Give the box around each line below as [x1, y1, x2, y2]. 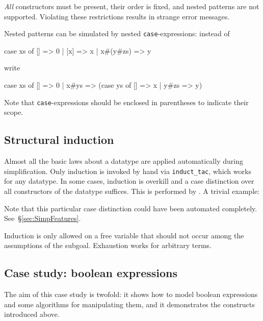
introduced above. [4, 309, 60, 319]
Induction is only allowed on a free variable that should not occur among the [4, 230, 244, 240]
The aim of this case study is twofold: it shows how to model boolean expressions [4, 289, 258, 300]
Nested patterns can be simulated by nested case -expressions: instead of [4, 28, 230, 39]
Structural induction [4, 132, 114, 147]
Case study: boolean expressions [4, 265, 178, 281]
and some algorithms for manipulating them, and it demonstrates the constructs [4, 299, 255, 309]
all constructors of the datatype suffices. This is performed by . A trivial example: [4, 185, 260, 196]
